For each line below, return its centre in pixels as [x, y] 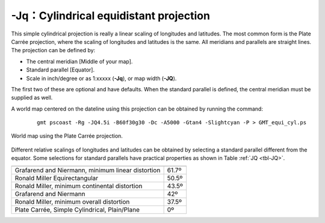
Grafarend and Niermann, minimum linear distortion [88, 170]
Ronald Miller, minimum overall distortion [72, 201]
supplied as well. [32, 98]
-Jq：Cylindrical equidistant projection [111, 16]
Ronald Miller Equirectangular [57, 178]
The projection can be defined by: [53, 50]
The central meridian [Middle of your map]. [79, 61]
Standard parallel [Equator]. [60, 70]
